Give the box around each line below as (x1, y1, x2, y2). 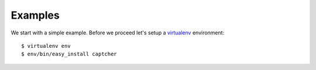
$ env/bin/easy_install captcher (21, 51, 117, 58)
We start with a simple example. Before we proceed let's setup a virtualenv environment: (11, 29, 225, 36)
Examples (11, 9, 60, 22)
